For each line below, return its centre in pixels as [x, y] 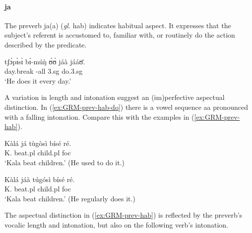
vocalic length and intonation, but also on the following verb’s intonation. [116, 224]
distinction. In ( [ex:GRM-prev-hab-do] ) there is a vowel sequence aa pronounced [126, 107]
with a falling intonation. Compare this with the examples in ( [99, 116]
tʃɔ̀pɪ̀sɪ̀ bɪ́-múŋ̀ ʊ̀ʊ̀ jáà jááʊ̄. [45, 61]
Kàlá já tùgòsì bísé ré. [38, 143]
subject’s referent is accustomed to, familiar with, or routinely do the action [120, 35]
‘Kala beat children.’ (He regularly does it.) [70, 198]
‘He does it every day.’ [38, 80]
